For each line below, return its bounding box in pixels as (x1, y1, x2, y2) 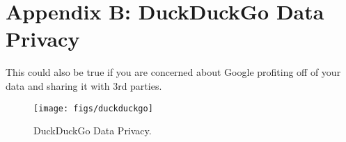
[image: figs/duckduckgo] (33, 103, 153, 113)
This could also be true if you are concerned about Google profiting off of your (6, 65, 341, 79)
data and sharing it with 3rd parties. (6, 78, 162, 93)
